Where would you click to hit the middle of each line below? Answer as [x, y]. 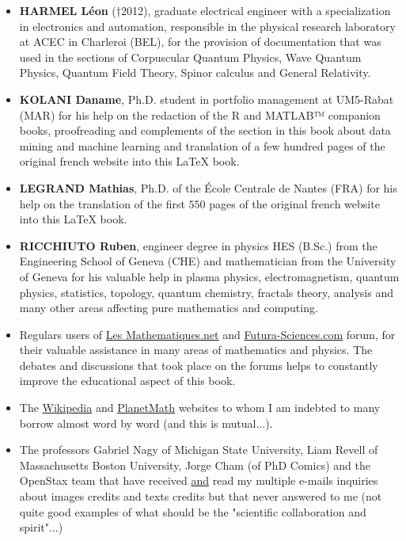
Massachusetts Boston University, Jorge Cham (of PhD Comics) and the [195, 465]
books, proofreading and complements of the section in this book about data [205, 130]
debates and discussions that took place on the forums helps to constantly [199, 365]
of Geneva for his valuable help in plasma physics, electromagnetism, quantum [209, 276]
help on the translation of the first [102, 203]
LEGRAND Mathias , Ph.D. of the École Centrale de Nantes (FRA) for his [208, 187]
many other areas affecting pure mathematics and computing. [169, 308]
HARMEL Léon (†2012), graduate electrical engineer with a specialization [205, 10]
